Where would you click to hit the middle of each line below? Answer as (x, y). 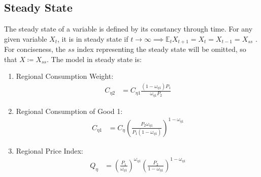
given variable (26, 38)
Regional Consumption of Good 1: (69, 111)
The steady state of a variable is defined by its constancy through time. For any (128, 29)
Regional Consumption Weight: (65, 76)
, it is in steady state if (93, 38)
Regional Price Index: (50, 150)
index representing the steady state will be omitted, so (161, 49)
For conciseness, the (35, 49)
